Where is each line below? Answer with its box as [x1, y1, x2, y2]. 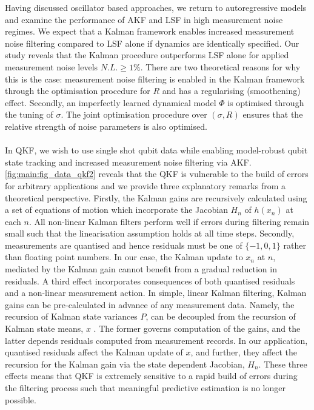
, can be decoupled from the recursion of [145, 310, 296, 323]
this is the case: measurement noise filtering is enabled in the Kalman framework [5, 72, 305, 85]
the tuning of [5, 108, 53, 121]
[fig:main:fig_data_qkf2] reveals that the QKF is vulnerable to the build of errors [5, 167, 309, 180]
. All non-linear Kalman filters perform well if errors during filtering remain [28, 215, 310, 227]
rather [283, 238, 306, 251]
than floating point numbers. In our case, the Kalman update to [5, 250, 243, 263]
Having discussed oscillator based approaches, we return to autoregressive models [5, 1, 307, 13]
